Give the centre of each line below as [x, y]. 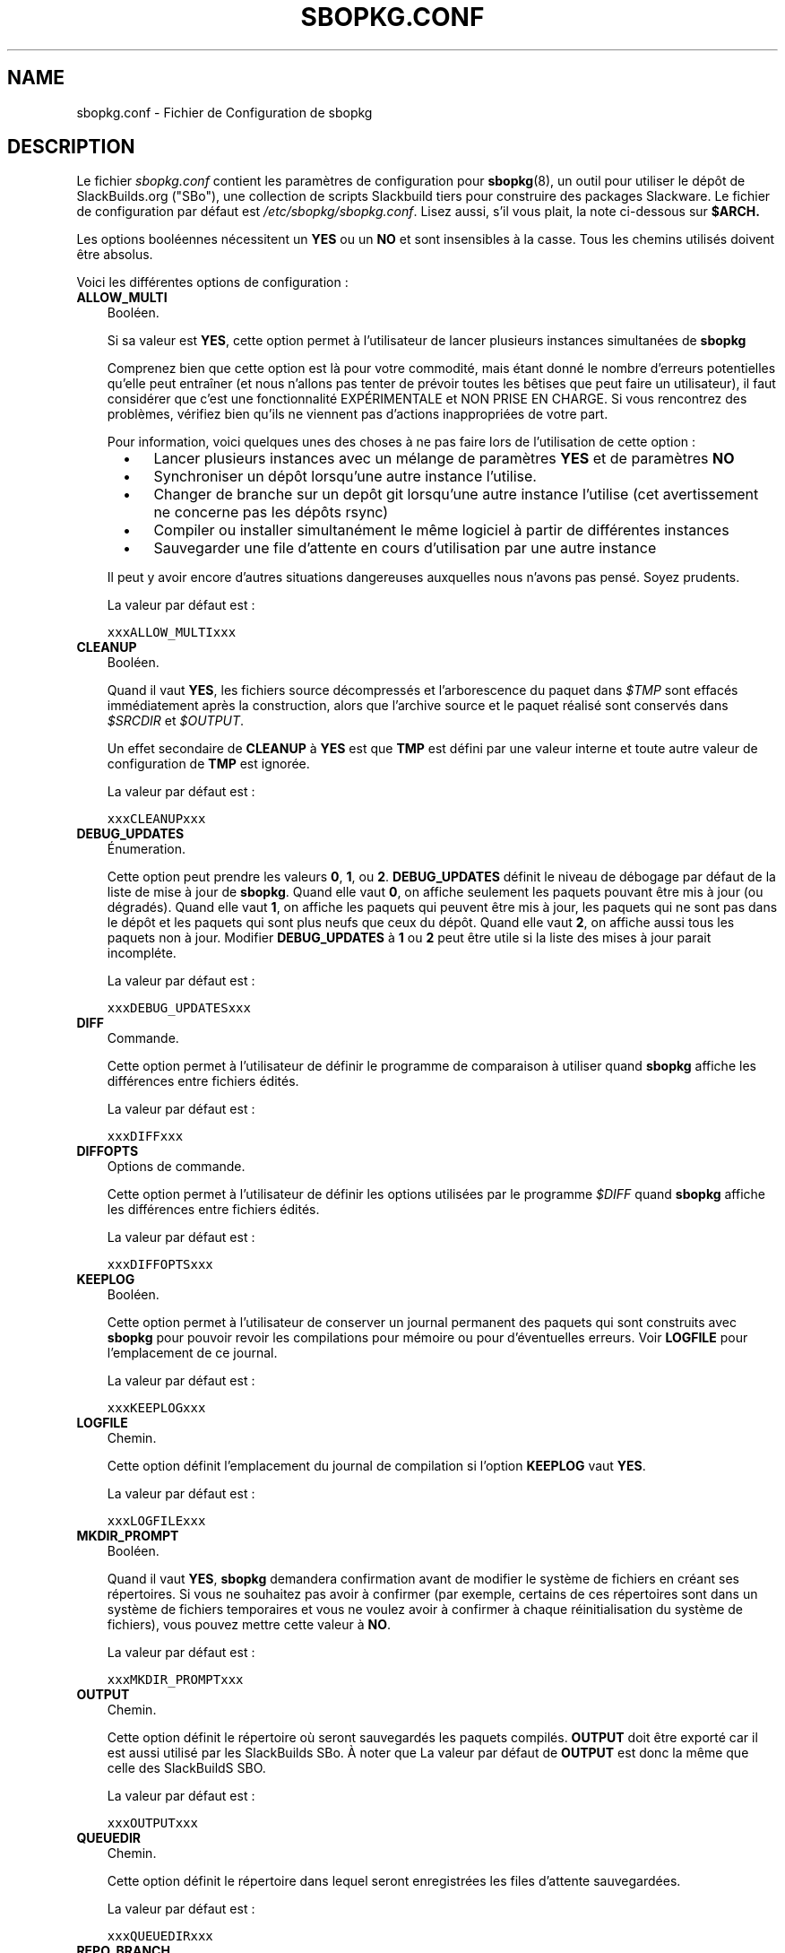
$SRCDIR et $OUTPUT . [176, 721]
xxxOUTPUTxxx [152, 1823]
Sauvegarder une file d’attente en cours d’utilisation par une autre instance [405, 548]
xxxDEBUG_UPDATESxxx [179, 1008]
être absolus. [115, 255]
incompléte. [142, 953]
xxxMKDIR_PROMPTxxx [175, 1680]
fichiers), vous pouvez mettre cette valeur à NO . [249, 1625]
